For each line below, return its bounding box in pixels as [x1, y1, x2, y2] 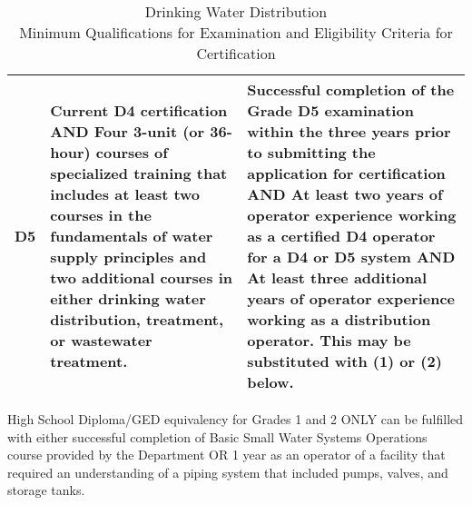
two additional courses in [50, 267, 233, 288]
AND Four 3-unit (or [50, 121, 205, 142]
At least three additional [247, 267, 428, 288]
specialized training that [50, 163, 228, 183]
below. [247, 371, 294, 392]
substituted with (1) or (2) [247, 351, 442, 371]
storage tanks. [7, 480, 85, 500]
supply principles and [50, 246, 207, 267]
